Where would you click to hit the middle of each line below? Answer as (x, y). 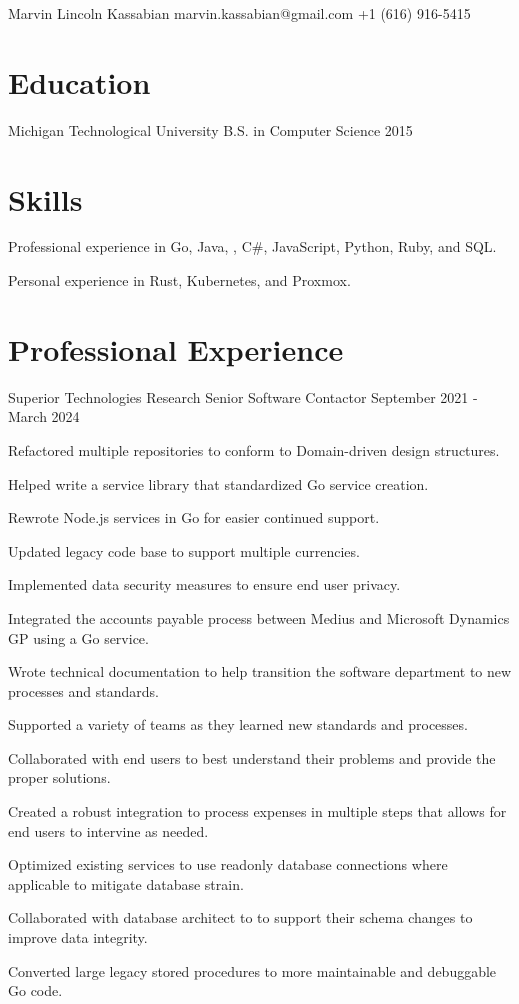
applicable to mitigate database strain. (126, 883)
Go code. (35, 990)
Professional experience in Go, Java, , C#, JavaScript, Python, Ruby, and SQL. (252, 246)
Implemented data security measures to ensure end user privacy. (204, 584)
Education (79, 81)
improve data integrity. (78, 937)
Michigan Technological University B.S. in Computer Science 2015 (210, 129)
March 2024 (44, 416)
